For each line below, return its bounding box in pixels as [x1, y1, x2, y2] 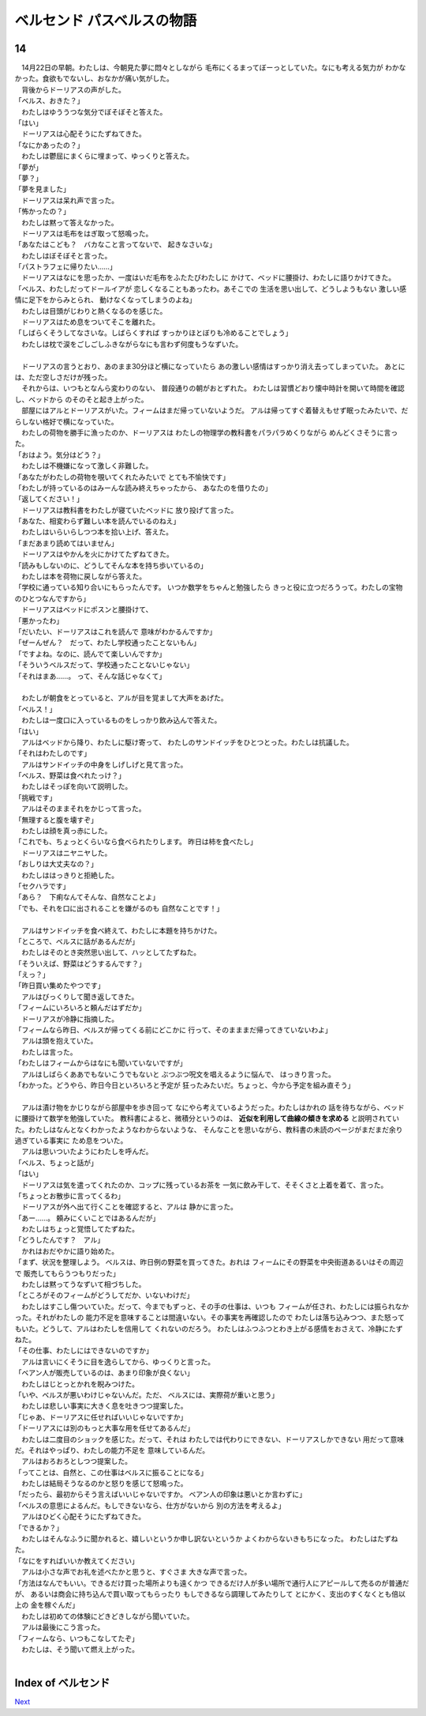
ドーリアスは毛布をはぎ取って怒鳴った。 [21, 228, 153, 238]
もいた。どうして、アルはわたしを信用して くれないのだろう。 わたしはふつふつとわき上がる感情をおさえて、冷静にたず [14, 1324, 403, 1333]
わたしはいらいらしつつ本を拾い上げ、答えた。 [21, 527, 174, 537]
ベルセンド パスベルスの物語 [14, 12, 197, 29]
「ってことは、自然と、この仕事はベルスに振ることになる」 [14, 1467, 208, 1477]
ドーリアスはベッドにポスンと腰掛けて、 [21, 605, 153, 614]
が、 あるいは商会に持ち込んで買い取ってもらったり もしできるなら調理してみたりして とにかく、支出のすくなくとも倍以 [14, 1589, 405, 1598]
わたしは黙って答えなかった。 [21, 217, 118, 227]
